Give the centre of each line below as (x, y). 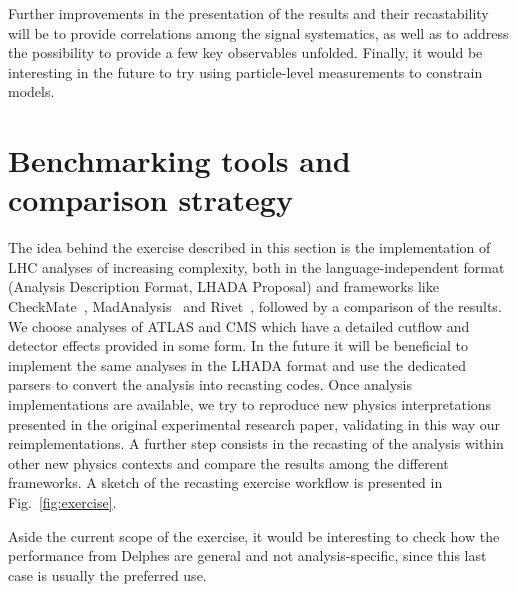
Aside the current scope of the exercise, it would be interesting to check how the (254, 535)
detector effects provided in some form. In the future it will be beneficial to (238, 345)
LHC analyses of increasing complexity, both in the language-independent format (256, 266)
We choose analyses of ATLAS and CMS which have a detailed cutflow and (239, 325)
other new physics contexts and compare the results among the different (228, 462)
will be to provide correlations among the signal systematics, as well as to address (258, 32)
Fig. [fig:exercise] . (62, 502)
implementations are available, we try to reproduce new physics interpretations (250, 404)
